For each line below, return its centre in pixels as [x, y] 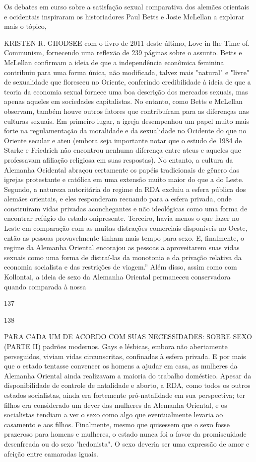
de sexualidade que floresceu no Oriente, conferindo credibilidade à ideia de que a [128, 82]
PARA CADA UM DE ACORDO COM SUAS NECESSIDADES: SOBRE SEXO [128, 336]
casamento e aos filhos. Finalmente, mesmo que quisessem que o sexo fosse [117, 424]
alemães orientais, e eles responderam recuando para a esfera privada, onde [118, 199]
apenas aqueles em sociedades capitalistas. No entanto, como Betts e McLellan [123, 101]
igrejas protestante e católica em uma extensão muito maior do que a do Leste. [124, 179]
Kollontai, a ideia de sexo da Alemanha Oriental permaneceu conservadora [117, 277]
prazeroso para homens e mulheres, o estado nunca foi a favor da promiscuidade [125, 434]
